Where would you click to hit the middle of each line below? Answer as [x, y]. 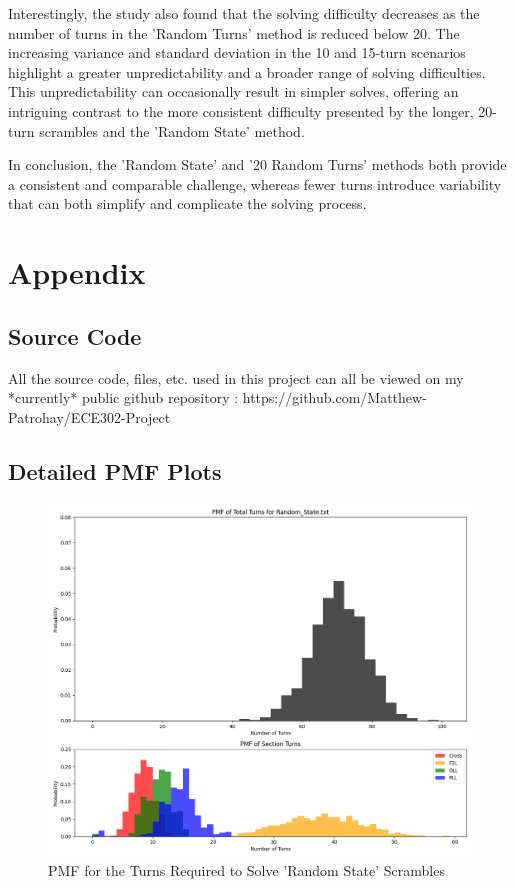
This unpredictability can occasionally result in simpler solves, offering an [233, 91]
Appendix [77, 272]
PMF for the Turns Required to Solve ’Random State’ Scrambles [246, 870]
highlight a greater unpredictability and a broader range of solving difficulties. [247, 71]
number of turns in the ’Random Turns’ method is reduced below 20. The [234, 32]
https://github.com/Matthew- [334, 397]
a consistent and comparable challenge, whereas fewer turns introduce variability [255, 183]
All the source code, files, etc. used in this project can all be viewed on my [236, 377]
